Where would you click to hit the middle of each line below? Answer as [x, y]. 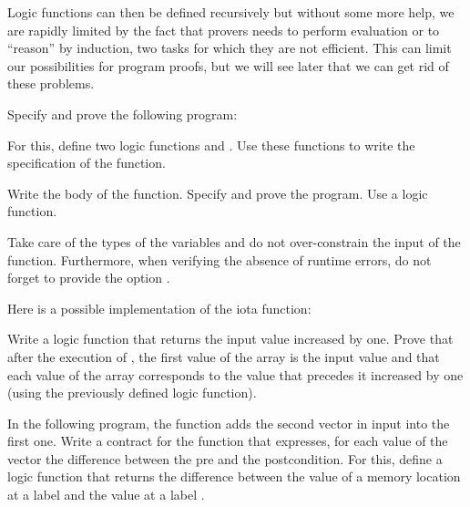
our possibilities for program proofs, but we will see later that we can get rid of [228, 65]
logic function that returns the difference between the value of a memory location [234, 476]
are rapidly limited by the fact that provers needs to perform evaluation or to [224, 30]
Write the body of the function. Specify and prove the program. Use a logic [218, 193]
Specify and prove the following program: [123, 114]
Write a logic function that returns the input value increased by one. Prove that [230, 339]
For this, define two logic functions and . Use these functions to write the [211, 145]
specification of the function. [87, 163]
